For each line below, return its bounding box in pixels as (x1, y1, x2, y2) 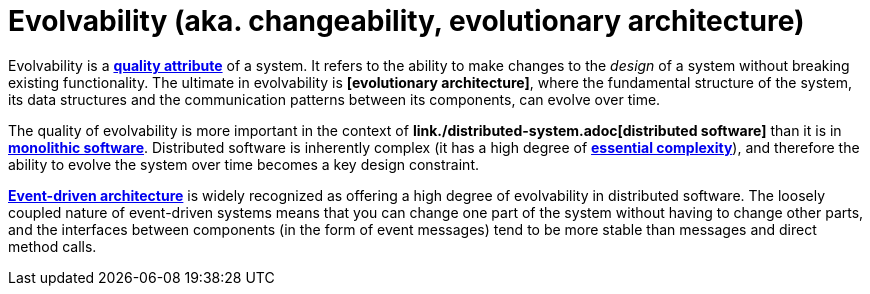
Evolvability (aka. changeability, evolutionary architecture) (8, 4, 805, 38)
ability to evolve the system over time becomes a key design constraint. (8, 155, 479, 173)
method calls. (8, 237, 97, 255)
